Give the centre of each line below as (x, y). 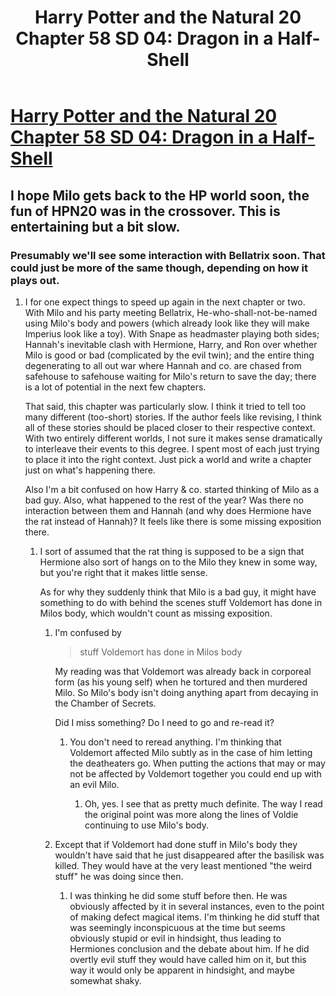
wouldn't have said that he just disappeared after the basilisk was (189, 855)
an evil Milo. (94, 784)
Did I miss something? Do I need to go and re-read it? (164, 722)
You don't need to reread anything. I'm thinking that (175, 742)
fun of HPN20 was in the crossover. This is (145, 211)
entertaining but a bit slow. (95, 226)
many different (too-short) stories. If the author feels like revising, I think (173, 417)
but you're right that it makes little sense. (123, 572)
